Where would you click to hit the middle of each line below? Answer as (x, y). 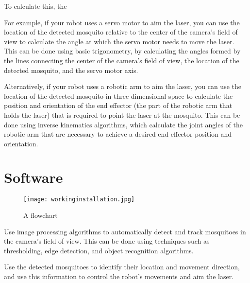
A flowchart (41, 215)
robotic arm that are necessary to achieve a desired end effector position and (118, 134)
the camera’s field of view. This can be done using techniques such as (107, 241)
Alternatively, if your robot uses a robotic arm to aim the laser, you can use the (123, 86)
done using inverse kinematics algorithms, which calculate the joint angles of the (123, 124)
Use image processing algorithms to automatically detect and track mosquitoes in (125, 231)
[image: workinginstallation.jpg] (79, 200)
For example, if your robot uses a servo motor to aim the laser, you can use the (122, 22)
